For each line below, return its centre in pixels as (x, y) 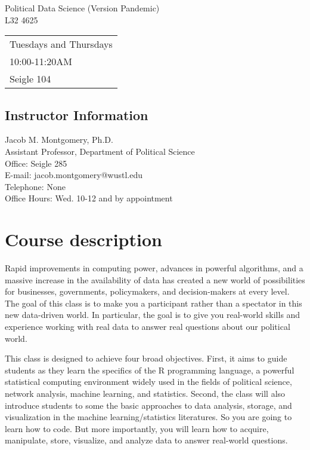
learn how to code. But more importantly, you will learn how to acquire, (137, 428)
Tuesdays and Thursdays (61, 44)
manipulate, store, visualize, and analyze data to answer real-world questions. (146, 440)
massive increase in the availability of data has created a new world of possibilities (155, 279)
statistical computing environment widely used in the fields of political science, (148, 382)
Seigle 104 (30, 79)
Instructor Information (77, 114)
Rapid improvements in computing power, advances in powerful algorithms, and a (154, 268)
